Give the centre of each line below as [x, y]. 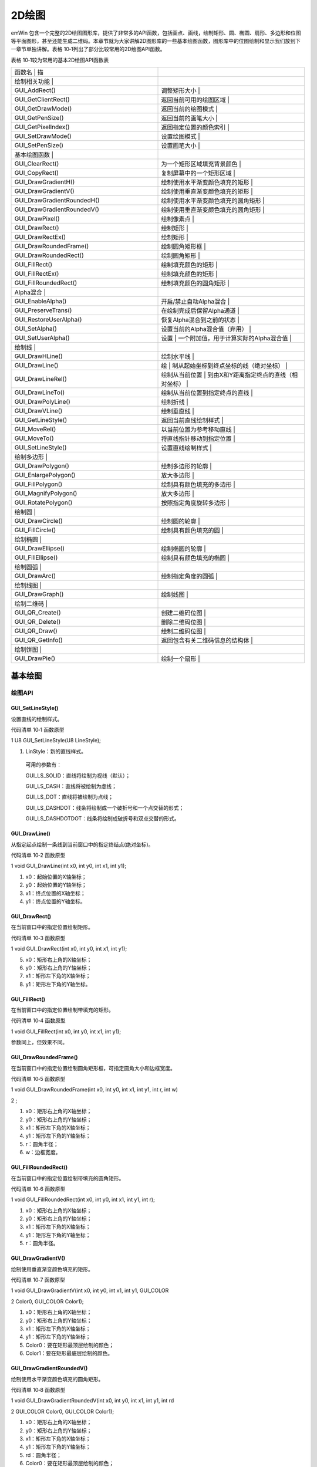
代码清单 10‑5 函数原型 [38, 1079]
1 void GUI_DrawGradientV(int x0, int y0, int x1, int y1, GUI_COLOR [90, 1290]
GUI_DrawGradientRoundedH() [57, 201]
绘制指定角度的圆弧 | [190, 576]
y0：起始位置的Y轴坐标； [56, 885]
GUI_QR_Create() [38, 613]
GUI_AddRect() [35, 90]
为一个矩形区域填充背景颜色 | [201, 164]
